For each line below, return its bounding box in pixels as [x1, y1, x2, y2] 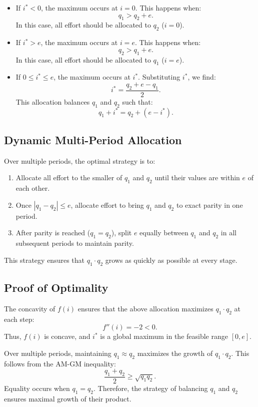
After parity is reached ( [15, 227, 90, 238]
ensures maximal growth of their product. [4, 393, 131, 403]
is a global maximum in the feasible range [100, 331, 228, 341]
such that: [122, 96, 153, 107]
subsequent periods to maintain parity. [15, 238, 134, 248]
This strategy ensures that [4, 254, 84, 265]
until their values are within [154, 172, 240, 183]
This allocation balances [15, 96, 90, 107]
